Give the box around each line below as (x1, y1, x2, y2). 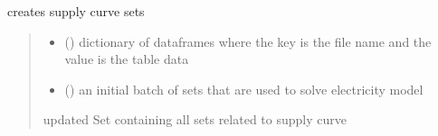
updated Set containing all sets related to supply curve (43, 110, 347, 129)
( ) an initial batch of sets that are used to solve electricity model (64, 79, 424, 98)
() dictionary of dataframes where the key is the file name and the (64, 32, 432, 50)
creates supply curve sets (7, 2, 145, 20)
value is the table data (64, 50, 189, 68)
